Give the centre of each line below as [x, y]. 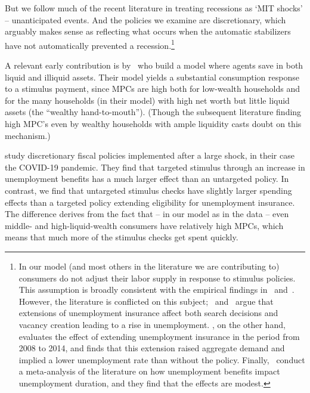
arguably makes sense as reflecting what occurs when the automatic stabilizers [148, 31]
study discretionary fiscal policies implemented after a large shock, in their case [150, 155]
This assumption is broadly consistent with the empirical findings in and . [156, 290]
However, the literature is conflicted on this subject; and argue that [146, 301]
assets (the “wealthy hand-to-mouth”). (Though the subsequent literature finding [153, 112]
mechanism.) [28, 135]
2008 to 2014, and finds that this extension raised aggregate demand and [152, 348]
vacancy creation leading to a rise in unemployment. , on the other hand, [152, 324]
